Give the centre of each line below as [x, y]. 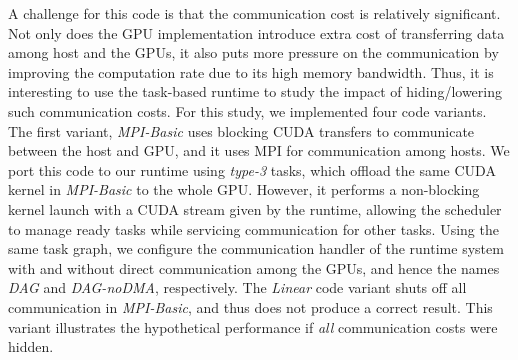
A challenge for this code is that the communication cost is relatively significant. [254, 13]
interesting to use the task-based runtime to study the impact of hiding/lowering [255, 91]
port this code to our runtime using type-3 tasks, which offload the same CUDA [252, 169]
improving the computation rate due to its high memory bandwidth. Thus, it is [251, 71]
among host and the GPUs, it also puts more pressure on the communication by [253, 52]
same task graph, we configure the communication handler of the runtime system [256, 248]
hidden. [31, 346]
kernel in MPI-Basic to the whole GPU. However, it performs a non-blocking [244, 189]
